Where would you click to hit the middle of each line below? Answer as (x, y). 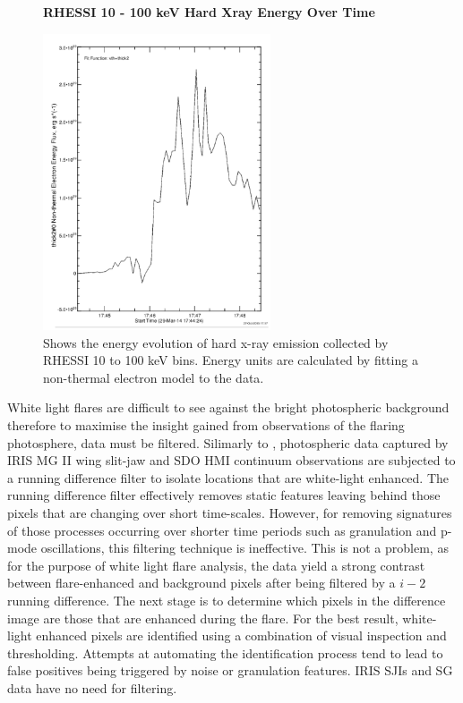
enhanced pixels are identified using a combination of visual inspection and (241, 635)
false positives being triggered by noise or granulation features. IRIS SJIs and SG (230, 670)
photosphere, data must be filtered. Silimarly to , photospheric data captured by (228, 442)
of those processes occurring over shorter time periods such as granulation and (222, 530)
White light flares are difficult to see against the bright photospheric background (228, 407)
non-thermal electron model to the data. (154, 377)
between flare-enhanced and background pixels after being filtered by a (201, 583)
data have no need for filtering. (92, 687)
